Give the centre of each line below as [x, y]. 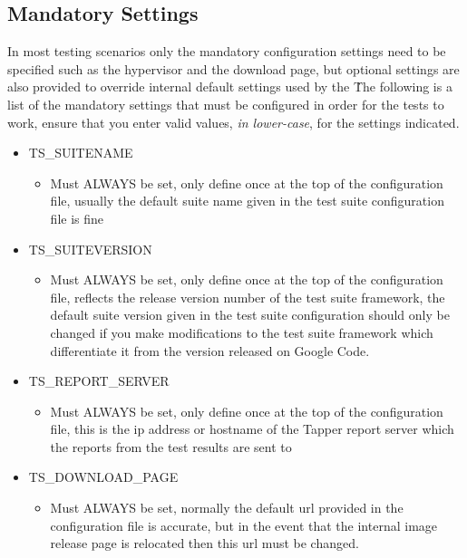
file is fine [77, 218]
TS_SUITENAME [81, 153]
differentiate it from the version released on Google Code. [210, 350]
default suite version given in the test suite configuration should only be [250, 315]
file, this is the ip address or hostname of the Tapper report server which [252, 429]
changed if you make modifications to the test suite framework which [242, 332]
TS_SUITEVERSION [90, 249]
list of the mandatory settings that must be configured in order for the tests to [226, 104]
